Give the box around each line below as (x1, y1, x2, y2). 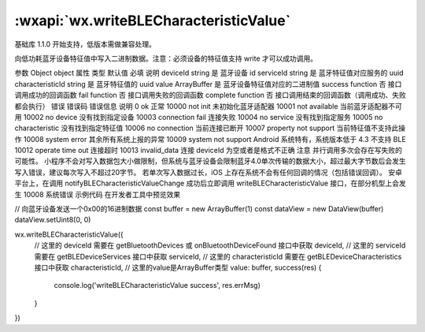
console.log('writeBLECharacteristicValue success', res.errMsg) (54, 281, 261, 290)
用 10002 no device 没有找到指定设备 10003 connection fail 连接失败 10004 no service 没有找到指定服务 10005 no (14, 112, 383, 121)
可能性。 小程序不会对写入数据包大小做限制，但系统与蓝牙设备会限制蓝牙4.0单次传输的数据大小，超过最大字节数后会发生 (14, 156, 407, 166)
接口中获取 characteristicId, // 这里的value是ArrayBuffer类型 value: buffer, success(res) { (34, 263, 322, 272)
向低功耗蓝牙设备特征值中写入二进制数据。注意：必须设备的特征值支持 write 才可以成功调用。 (14, 54, 318, 63)
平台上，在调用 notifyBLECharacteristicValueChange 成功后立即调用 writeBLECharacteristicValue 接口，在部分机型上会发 (14, 178, 407, 188)
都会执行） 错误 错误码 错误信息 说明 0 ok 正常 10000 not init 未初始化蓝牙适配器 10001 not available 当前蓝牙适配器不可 (14, 101, 403, 110)
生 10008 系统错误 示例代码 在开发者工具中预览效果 (14, 189, 181, 199)
